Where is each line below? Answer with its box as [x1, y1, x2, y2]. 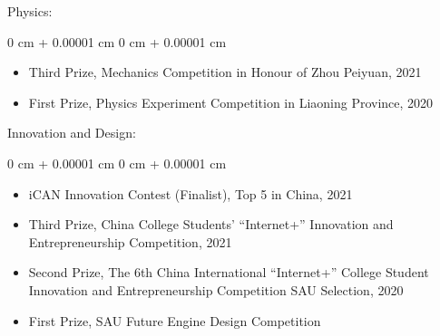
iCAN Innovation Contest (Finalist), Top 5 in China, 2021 [28, 184, 353, 203]
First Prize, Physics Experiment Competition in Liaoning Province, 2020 [28, 92, 434, 111]
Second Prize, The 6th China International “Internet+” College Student [28, 263, 429, 282]
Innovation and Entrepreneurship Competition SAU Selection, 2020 [28, 280, 404, 299]
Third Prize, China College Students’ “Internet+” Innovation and [28, 215, 394, 234]
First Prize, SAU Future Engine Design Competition [28, 311, 321, 330]
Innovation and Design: [7, 123, 136, 142]
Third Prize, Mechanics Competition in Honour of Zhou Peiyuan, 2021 [28, 62, 422, 82]
